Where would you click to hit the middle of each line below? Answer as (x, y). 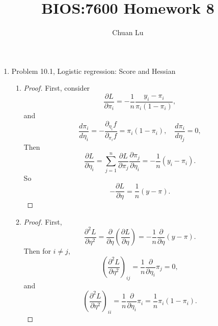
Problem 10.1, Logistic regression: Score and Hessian (93, 71)
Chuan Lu (128, 32)
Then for (37, 251)
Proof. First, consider (57, 88)
